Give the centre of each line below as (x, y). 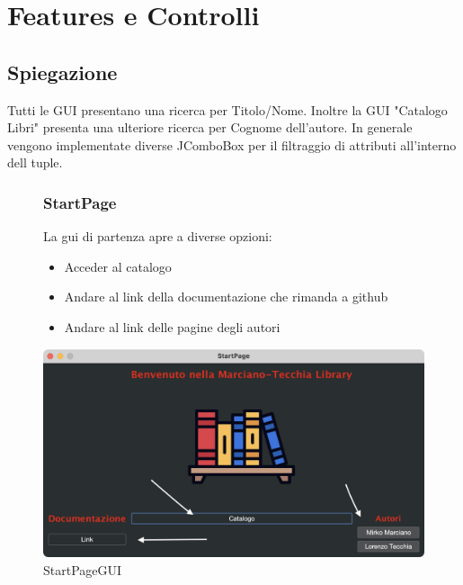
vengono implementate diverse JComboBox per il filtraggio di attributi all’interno (232, 144)
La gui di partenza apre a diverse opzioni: (158, 236)
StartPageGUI (83, 570)
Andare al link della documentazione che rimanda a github (226, 297)
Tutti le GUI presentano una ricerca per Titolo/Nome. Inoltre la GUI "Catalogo (227, 109)
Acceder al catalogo (118, 266)
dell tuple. (35, 162)
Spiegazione (62, 72)
